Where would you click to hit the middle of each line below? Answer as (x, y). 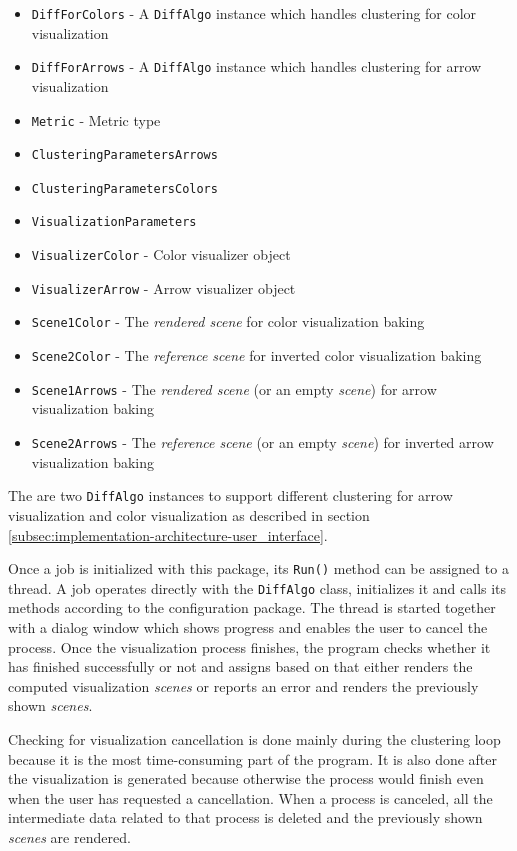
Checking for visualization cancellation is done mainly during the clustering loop (254, 738)
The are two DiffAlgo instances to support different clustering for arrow (230, 495)
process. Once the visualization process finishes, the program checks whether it (249, 646)
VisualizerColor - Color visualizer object (161, 254)
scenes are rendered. (69, 836)
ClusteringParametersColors (124, 188)
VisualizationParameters (114, 222)
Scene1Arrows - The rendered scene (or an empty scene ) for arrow (234, 388)
